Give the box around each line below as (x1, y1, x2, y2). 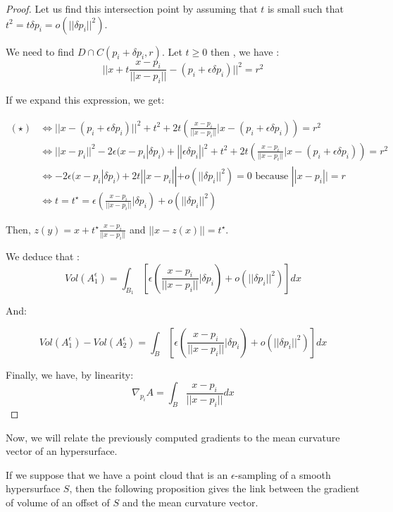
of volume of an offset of (6, 494, 110, 509)
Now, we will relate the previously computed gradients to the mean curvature (6, 429, 340, 444)
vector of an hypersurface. (6, 444, 118, 458)
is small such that (267, 1, 344, 16)
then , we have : (210, 44, 280, 59)
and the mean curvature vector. (122, 494, 258, 509)
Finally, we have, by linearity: (6, 367, 134, 382)
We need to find (6, 44, 75, 59)
